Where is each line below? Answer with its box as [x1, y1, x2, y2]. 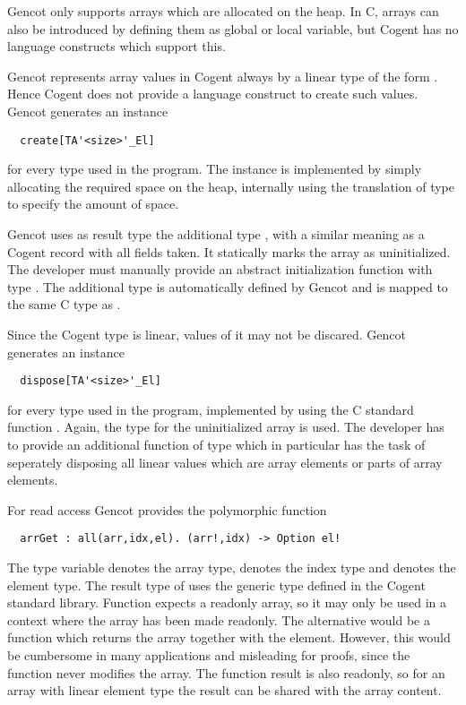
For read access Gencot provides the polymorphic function [7, 500, 327, 519]
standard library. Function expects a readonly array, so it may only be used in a [7, 593, 447, 612]
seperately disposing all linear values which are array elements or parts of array [7, 452, 443, 471]
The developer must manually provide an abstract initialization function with [7, 260, 433, 279]
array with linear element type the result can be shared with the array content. [7, 681, 442, 700]
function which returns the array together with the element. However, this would [7, 628, 451, 647]
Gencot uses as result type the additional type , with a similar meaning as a [7, 225, 425, 243]
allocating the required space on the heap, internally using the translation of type [7, 176, 454, 195]
